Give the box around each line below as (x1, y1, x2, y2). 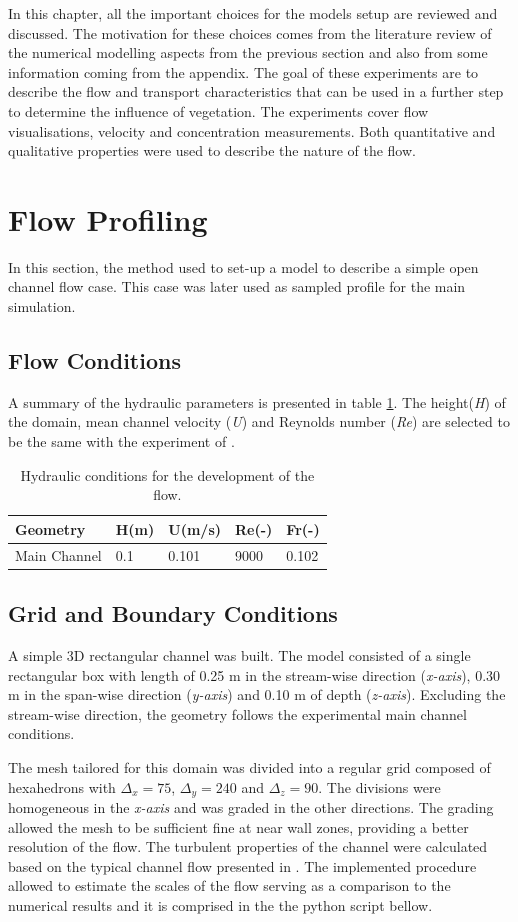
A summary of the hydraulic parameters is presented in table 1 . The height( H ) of (8, 391, 506, 412)
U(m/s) (168, 518, 222, 539)
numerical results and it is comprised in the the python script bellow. (8, 894, 433, 915)
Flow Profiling (8, 198, 208, 239)
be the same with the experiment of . (8, 431, 235, 452)
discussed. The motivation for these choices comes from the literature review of (8, 22, 492, 43)
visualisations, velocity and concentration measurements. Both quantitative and (8, 120, 496, 141)
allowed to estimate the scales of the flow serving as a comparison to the (8, 875, 451, 896)
